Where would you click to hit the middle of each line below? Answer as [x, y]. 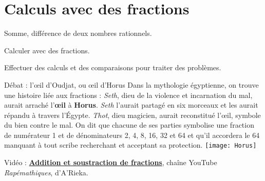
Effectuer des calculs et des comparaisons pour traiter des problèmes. [113, 67]
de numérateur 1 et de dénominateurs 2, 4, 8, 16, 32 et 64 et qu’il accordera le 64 [132, 135]
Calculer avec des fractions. [47, 50]
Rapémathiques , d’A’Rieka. [46, 172]
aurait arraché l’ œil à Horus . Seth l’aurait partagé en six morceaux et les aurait [131, 105]
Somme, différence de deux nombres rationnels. [78, 33]
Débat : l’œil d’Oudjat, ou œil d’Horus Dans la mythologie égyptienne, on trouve [131, 84]
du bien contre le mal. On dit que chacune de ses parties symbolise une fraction [129, 125]
